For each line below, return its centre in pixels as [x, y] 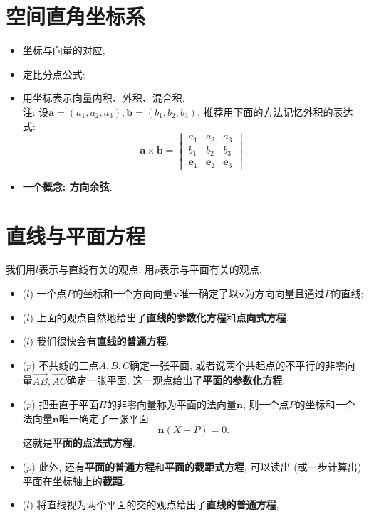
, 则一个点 [266, 404]
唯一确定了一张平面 [104, 418]
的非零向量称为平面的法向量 [172, 404]
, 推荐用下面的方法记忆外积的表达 [275, 111]
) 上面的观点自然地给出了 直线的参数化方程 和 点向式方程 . [159, 317]
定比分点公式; [54, 74]
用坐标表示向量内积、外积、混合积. [104, 98]
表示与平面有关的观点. [211, 269]
